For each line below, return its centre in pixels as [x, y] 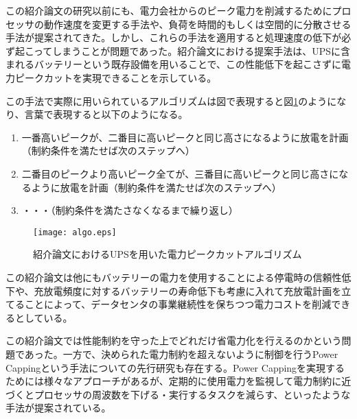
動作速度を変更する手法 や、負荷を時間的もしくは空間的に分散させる [197, 24]
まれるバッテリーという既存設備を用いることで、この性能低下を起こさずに [174, 64]
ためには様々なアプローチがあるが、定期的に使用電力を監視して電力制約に [174, 381]
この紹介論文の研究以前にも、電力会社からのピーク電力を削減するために [169, 10]
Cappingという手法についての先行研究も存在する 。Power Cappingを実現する [175, 367]
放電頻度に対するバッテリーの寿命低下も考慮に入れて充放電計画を [193, 290]
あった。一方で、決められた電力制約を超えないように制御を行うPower [181, 354]
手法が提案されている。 [58, 408]
